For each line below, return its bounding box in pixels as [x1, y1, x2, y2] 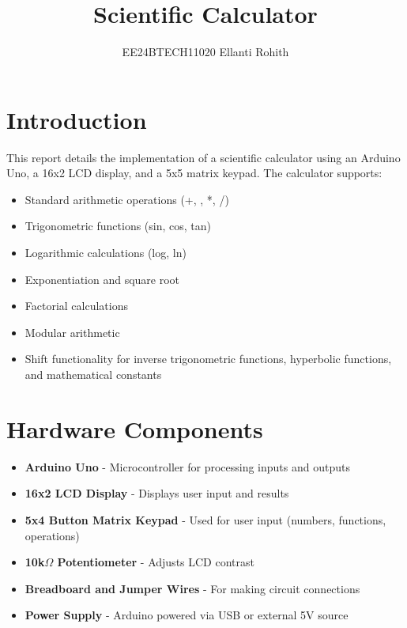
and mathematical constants [24, 366, 162, 382]
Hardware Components [6, 412, 263, 445]
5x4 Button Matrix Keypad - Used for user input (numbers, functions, [24, 511, 386, 528]
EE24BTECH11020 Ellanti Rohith [122, 44, 289, 60]
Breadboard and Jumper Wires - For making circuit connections [24, 580, 360, 596]
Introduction [6, 103, 147, 135]
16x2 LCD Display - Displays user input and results [24, 485, 289, 501]
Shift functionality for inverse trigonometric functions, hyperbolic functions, [24, 350, 392, 367]
